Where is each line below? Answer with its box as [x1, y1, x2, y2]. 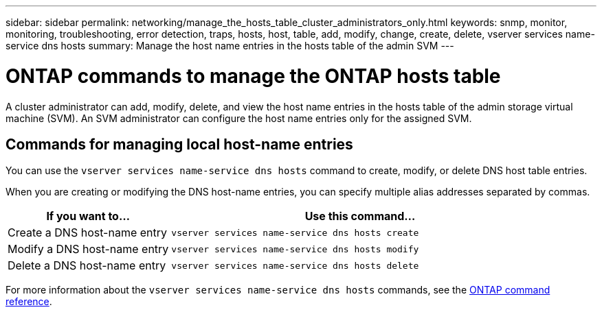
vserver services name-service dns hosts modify [171, 243, 419, 254]
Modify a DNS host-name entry [8, 242, 169, 256]
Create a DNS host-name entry [8, 226, 168, 240]
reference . [5, 296, 52, 308]
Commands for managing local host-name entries [5, 135, 353, 153]
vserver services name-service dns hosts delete [171, 260, 419, 271]
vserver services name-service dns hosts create [171, 227, 419, 238]
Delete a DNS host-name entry [8, 259, 166, 273]
